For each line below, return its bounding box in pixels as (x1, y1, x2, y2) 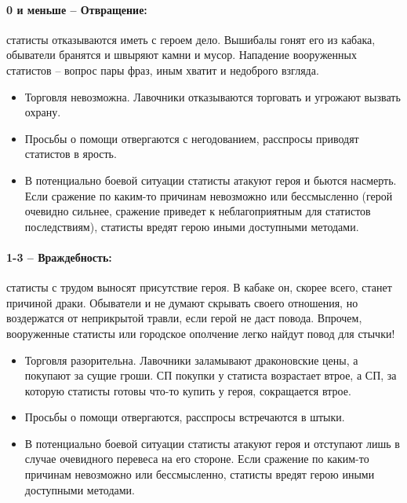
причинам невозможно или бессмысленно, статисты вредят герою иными (24, 466, 375, 483)
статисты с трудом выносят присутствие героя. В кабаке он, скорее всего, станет (6, 279, 392, 296)
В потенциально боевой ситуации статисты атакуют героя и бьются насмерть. (24, 171, 397, 188)
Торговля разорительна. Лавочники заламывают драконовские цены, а (24, 351, 358, 368)
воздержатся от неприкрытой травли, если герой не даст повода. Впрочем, (6, 310, 362, 326)
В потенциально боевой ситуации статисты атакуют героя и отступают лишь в (24, 435, 400, 451)
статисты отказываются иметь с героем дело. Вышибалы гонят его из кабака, (6, 31, 376, 47)
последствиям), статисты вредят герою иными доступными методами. (24, 218, 359, 234)
